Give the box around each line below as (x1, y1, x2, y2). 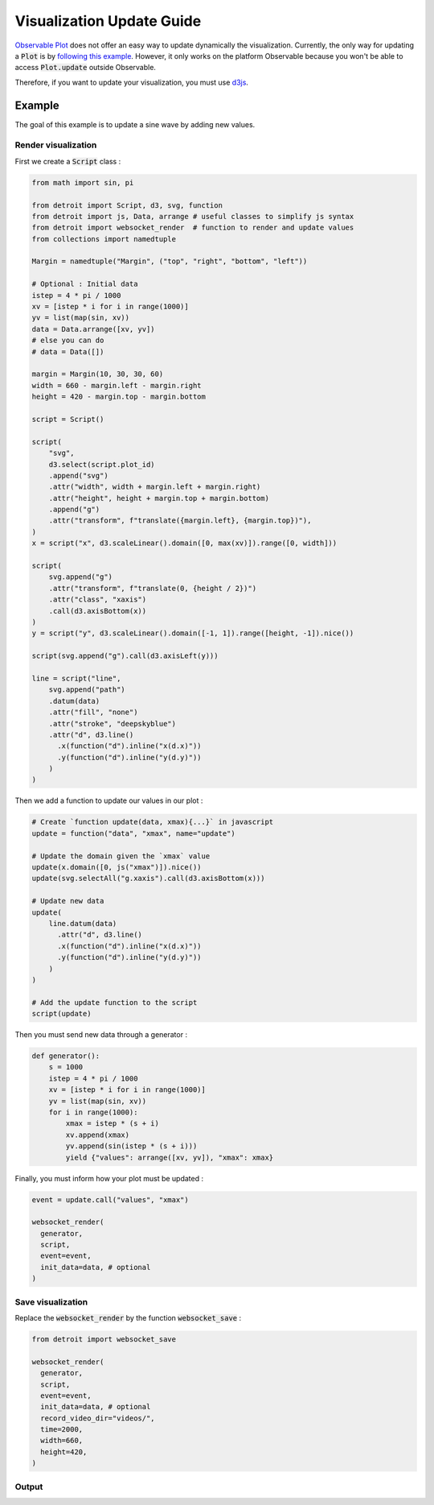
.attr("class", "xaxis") (48, 595, 147, 604)
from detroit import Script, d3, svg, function (31, 201, 223, 209)
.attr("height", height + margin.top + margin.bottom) (48, 494, 269, 502)
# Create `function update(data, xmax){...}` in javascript (31, 817, 274, 827)
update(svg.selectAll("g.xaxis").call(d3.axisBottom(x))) (31, 874, 265, 883)
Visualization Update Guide (14, 12, 202, 30)
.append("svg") (48, 471, 108, 480)
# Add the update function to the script (31, 998, 198, 1007)
